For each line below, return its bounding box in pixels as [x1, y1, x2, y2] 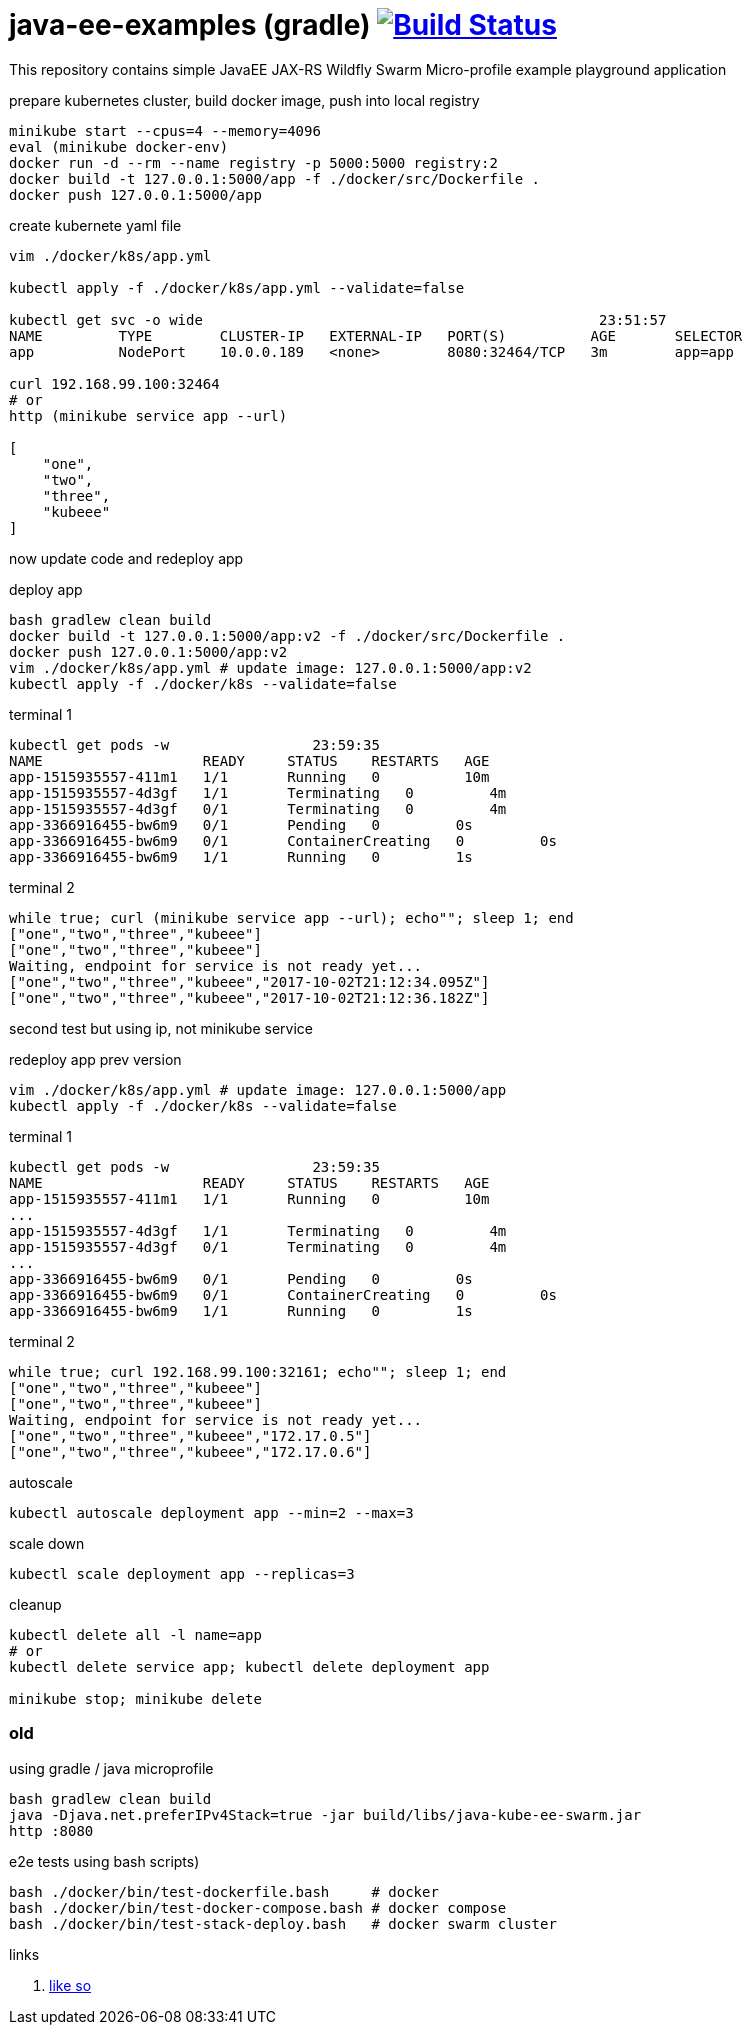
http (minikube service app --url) [9, 407, 288, 424]
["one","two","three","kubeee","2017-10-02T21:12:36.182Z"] [9, 989, 490, 1006]
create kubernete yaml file [9, 216, 182, 234]
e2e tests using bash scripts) [9, 1852, 200, 1870]
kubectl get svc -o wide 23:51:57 [9, 311, 667, 328]
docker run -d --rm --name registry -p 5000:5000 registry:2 [9, 154, 498, 171]
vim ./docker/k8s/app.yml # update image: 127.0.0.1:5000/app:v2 [9, 659, 532, 676]
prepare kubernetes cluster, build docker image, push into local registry [9, 91, 480, 109]
